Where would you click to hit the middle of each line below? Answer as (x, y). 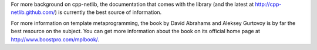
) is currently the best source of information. (108, 12)
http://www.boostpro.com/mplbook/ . (55, 39)
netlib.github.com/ (33, 12)
